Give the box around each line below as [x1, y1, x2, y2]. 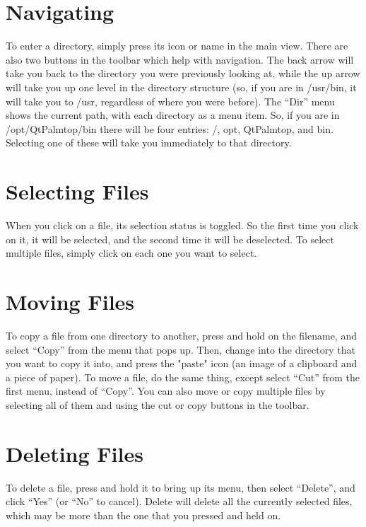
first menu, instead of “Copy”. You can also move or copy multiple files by [6, 383, 326, 398]
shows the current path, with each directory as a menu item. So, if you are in [6, 108, 340, 122]
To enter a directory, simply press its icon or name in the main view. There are [6, 38, 348, 53]
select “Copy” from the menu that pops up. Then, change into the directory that [6, 342, 355, 357]
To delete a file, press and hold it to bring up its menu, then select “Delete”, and [6, 480, 355, 494]
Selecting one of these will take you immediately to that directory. [6, 135, 292, 150]
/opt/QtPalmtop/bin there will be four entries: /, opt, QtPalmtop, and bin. [6, 121, 333, 136]
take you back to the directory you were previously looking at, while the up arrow [6, 66, 360, 81]
